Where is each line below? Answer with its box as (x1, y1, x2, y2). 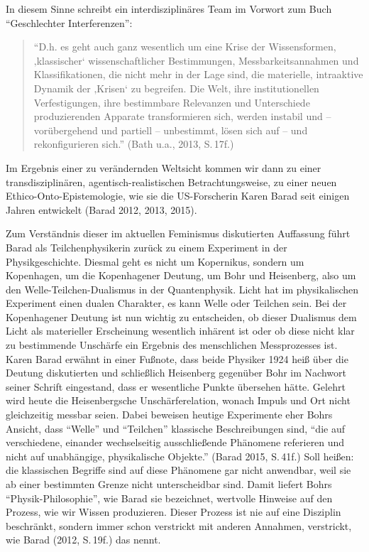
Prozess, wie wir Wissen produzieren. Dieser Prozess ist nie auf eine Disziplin (6, 504, 341, 519)
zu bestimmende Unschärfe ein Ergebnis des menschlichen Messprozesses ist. (6, 337, 338, 352)
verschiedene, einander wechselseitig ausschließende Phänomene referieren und (6, 435, 345, 450)
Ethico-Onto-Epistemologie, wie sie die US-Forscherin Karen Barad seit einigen (6, 188, 350, 203)
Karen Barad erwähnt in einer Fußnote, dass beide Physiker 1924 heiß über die (6, 351, 348, 366)
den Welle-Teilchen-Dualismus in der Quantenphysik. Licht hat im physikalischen (6, 281, 359, 296)
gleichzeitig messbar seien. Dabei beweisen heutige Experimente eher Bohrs (6, 407, 333, 422)
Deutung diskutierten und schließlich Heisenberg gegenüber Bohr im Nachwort (6, 365, 346, 380)
